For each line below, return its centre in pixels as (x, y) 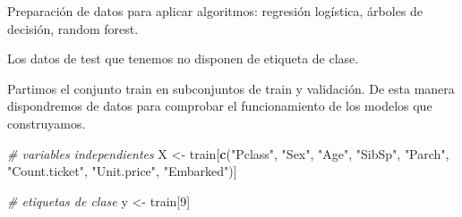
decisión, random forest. (73, 28)
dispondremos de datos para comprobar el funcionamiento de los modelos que (220, 106)
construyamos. (47, 123)
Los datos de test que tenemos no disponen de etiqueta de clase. (183, 58)
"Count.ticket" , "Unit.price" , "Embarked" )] (122, 171)
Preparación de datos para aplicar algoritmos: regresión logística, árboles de (215, 11)
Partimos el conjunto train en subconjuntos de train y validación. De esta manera (231, 88)
